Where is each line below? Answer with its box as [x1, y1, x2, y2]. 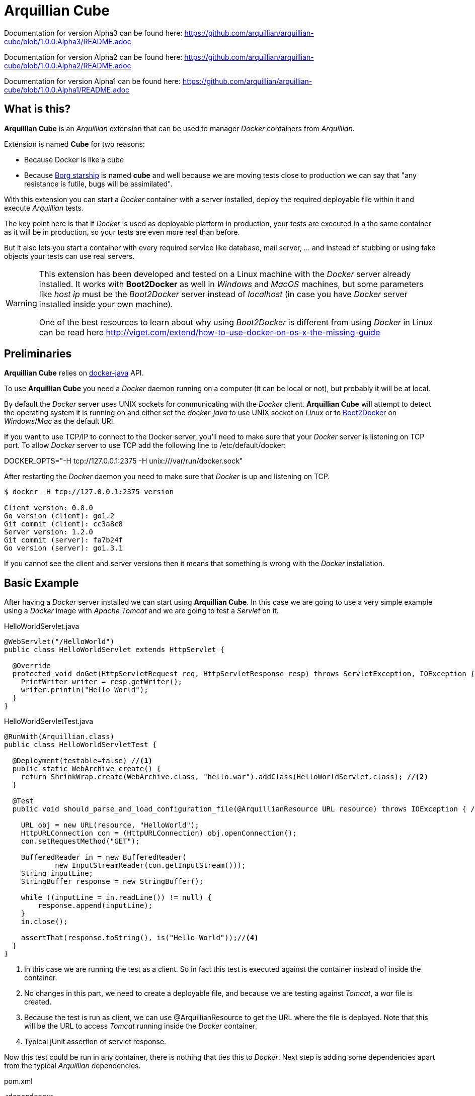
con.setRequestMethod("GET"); [21, 837, 140, 846]
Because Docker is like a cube [24, 155, 124, 164]
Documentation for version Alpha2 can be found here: [4, 52, 183, 61]
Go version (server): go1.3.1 [4, 544, 123, 553]
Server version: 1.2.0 [4, 528, 94, 536]
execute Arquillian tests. [4, 203, 84, 212]
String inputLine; [21, 869, 94, 878]
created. [24, 997, 52, 1007]
